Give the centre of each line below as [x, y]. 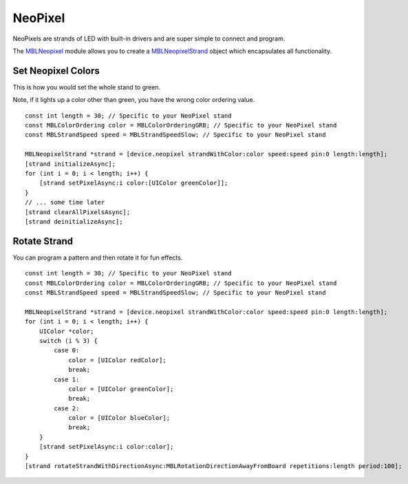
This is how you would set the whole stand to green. [87, 87]
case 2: [67, 408]
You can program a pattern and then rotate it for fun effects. [98, 257]
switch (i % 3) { [68, 340]
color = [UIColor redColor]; [117, 360]
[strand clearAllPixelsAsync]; [78, 212]
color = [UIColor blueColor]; [119, 418]
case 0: [67, 350]
